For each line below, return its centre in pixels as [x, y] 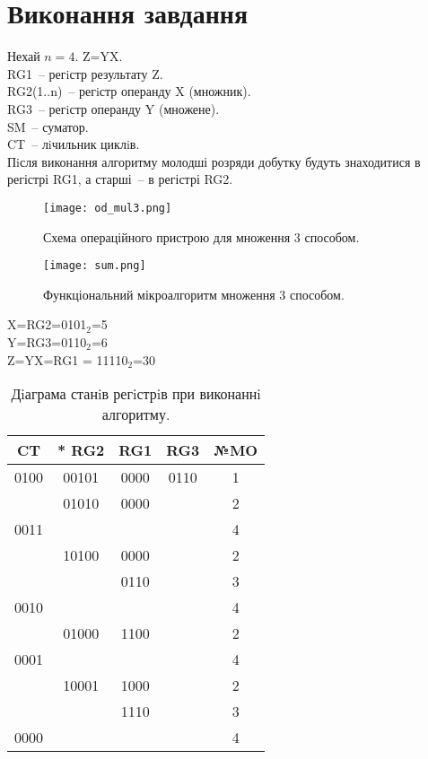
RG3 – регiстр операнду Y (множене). [114, 108]
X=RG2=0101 [47, 324]
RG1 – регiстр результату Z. [85, 73]
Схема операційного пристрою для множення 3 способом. [201, 236]
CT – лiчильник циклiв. [74, 144]
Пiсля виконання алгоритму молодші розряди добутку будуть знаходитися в [214, 161]
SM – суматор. [48, 126]
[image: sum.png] [95, 266]
